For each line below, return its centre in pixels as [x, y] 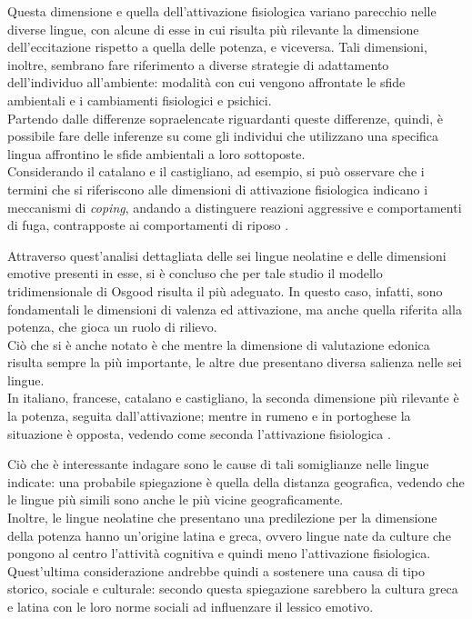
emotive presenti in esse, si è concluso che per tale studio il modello [195, 273]
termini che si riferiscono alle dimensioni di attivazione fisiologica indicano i [218, 189]
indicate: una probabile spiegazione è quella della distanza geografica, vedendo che [236, 481]
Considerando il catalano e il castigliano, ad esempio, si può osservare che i [216, 171]
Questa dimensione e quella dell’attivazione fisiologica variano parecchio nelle [222, 11]
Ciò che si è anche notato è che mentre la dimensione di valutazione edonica [219, 344]
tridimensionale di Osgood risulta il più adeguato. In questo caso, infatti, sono [225, 290]
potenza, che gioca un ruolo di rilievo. [112, 327]
